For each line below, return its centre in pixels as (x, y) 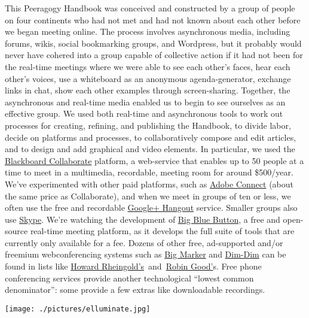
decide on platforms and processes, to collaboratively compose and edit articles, (151, 137)
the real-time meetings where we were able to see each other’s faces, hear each (148, 66)
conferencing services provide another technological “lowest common (129, 278)
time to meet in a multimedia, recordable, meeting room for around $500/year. (149, 172)
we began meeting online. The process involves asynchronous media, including (148, 31)
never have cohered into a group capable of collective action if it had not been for (154, 55)
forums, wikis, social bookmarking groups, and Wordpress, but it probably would (153, 43)
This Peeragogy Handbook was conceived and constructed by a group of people (150, 8)
